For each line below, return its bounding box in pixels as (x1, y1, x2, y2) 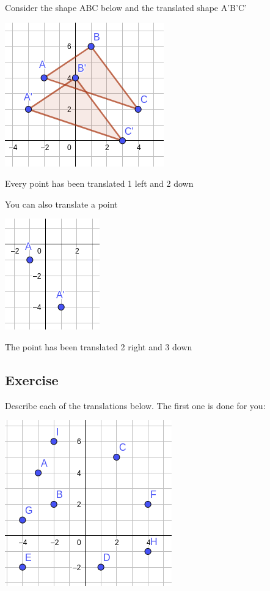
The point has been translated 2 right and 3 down (5, 340, 192, 353)
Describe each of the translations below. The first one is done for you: (5, 399, 266, 412)
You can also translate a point (5, 197, 118, 210)
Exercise (5, 370, 59, 389)
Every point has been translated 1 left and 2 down (5, 177, 194, 190)
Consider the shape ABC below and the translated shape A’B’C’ (5, 1, 247, 13)
